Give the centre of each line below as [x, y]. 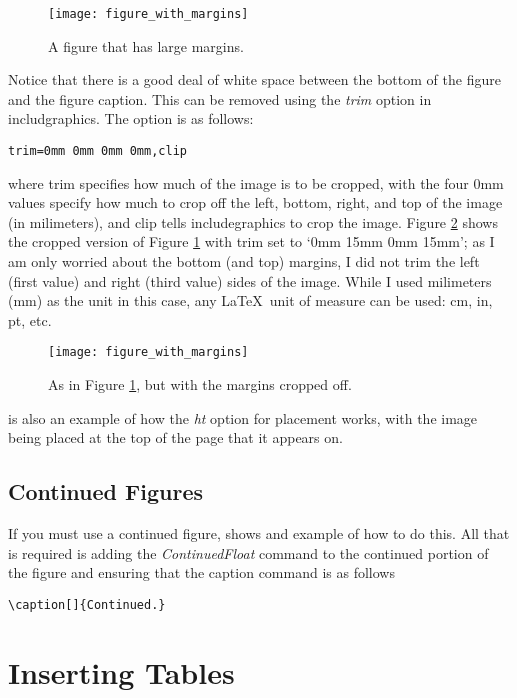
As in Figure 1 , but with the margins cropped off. [200, 384]
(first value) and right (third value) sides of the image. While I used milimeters [250, 280]
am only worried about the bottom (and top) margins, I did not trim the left [244, 261]
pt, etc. [30, 319]
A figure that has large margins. [146, 45]
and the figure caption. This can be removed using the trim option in [220, 98]
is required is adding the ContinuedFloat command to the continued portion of [248, 552]
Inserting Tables [121, 671]
